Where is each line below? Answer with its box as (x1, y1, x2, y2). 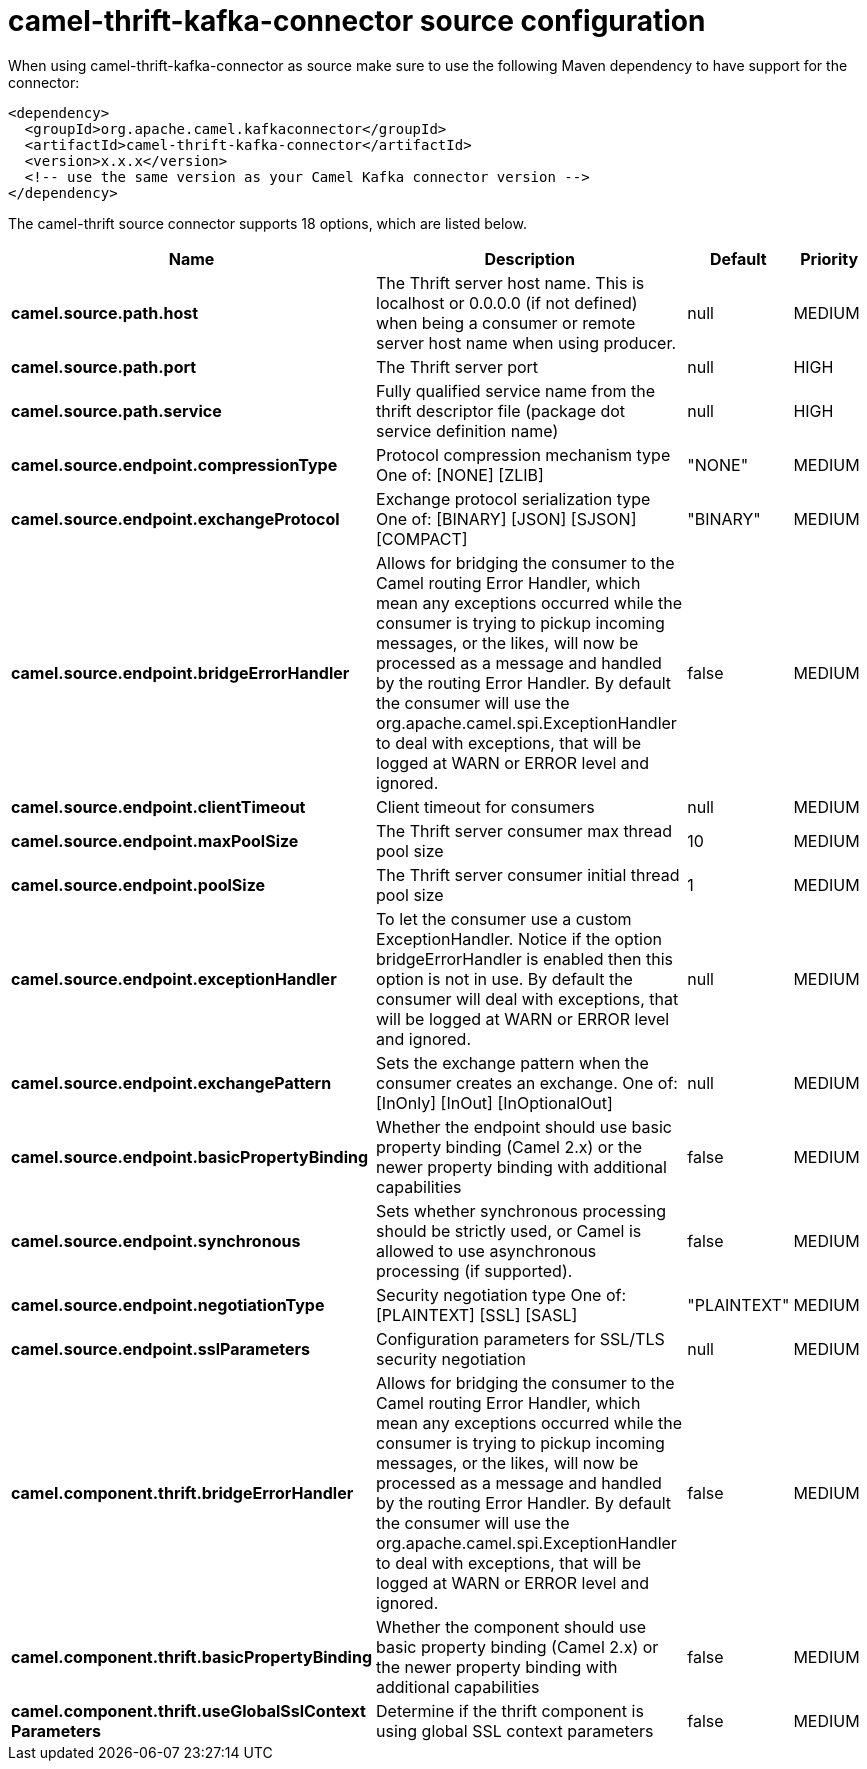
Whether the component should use (376, 1616, 647, 1637)
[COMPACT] (376, 528, 468, 549)
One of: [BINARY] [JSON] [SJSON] (376, 508, 637, 529)
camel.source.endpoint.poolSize (11, 874, 266, 895)
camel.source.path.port (11, 356, 197, 377)
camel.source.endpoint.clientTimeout (11, 796, 306, 817)
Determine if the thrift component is (376, 1700, 644, 1721)
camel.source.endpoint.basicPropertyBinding (11, 1146, 369, 1167)
